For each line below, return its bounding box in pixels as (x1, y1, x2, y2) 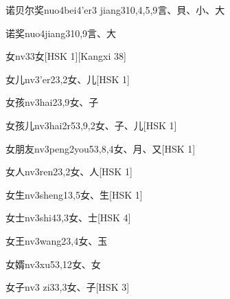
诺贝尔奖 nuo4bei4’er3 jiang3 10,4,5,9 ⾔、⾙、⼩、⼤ (5, 3, 225, 16)
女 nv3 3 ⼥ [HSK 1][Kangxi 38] (5, 49, 126, 63)
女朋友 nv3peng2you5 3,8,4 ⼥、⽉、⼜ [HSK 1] (5, 141, 196, 155)
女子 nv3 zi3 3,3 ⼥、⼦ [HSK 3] (5, 280, 130, 294)
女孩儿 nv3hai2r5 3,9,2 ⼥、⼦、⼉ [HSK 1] (5, 118, 177, 132)
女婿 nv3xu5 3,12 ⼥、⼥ (5, 256, 101, 271)
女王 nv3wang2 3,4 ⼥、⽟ (5, 233, 108, 247)
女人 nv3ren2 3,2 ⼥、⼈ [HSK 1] (5, 164, 133, 179)
